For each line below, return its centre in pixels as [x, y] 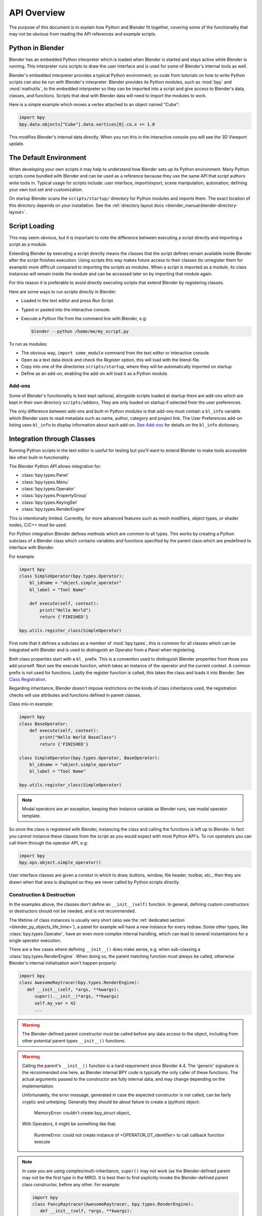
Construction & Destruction [42, 894]
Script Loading [32, 226]
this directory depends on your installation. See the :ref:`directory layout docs [87, 205]
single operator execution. [35, 940]
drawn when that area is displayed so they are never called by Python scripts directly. [95, 882]
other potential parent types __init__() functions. [74, 1040]
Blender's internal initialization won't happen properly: [63, 963]
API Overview [37, 13]
